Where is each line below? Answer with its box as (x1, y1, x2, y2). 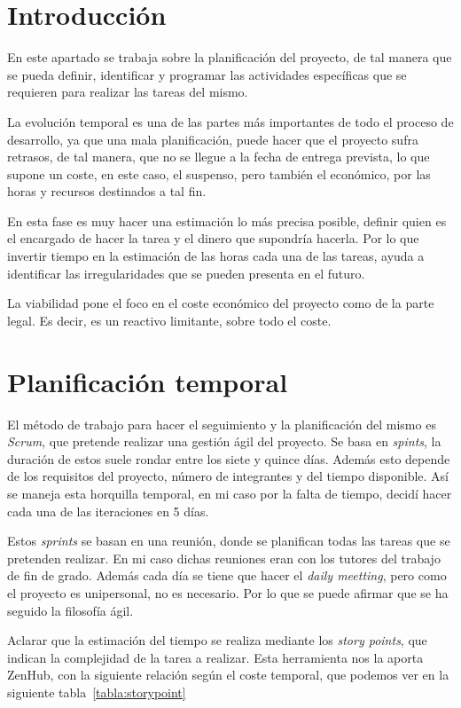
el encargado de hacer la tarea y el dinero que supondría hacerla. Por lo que (7, 229, 419, 248)
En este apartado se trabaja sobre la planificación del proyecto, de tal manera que (7, 48, 452, 67)
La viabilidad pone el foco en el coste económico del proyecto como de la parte (7, 294, 434, 312)
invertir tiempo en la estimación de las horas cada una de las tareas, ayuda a (7, 247, 425, 265)
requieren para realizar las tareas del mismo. (7, 83, 248, 101)
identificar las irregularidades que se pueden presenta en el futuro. (7, 264, 365, 282)
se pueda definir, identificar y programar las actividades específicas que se (7, 65, 407, 83)
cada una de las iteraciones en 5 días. (7, 501, 209, 520)
